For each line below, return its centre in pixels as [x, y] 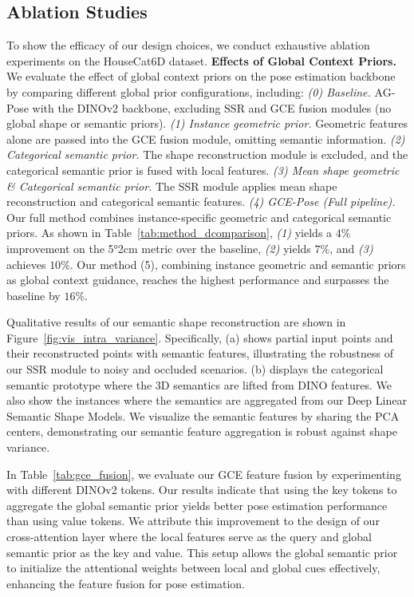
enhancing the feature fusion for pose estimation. [126, 583]
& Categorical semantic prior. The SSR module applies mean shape [172, 186]
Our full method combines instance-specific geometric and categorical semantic [199, 217]
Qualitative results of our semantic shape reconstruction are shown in [176, 322]
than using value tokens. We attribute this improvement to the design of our [193, 521]
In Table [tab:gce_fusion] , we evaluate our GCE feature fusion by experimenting [204, 474]
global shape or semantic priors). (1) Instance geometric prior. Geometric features [207, 123]
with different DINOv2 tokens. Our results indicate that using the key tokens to [202, 490]
